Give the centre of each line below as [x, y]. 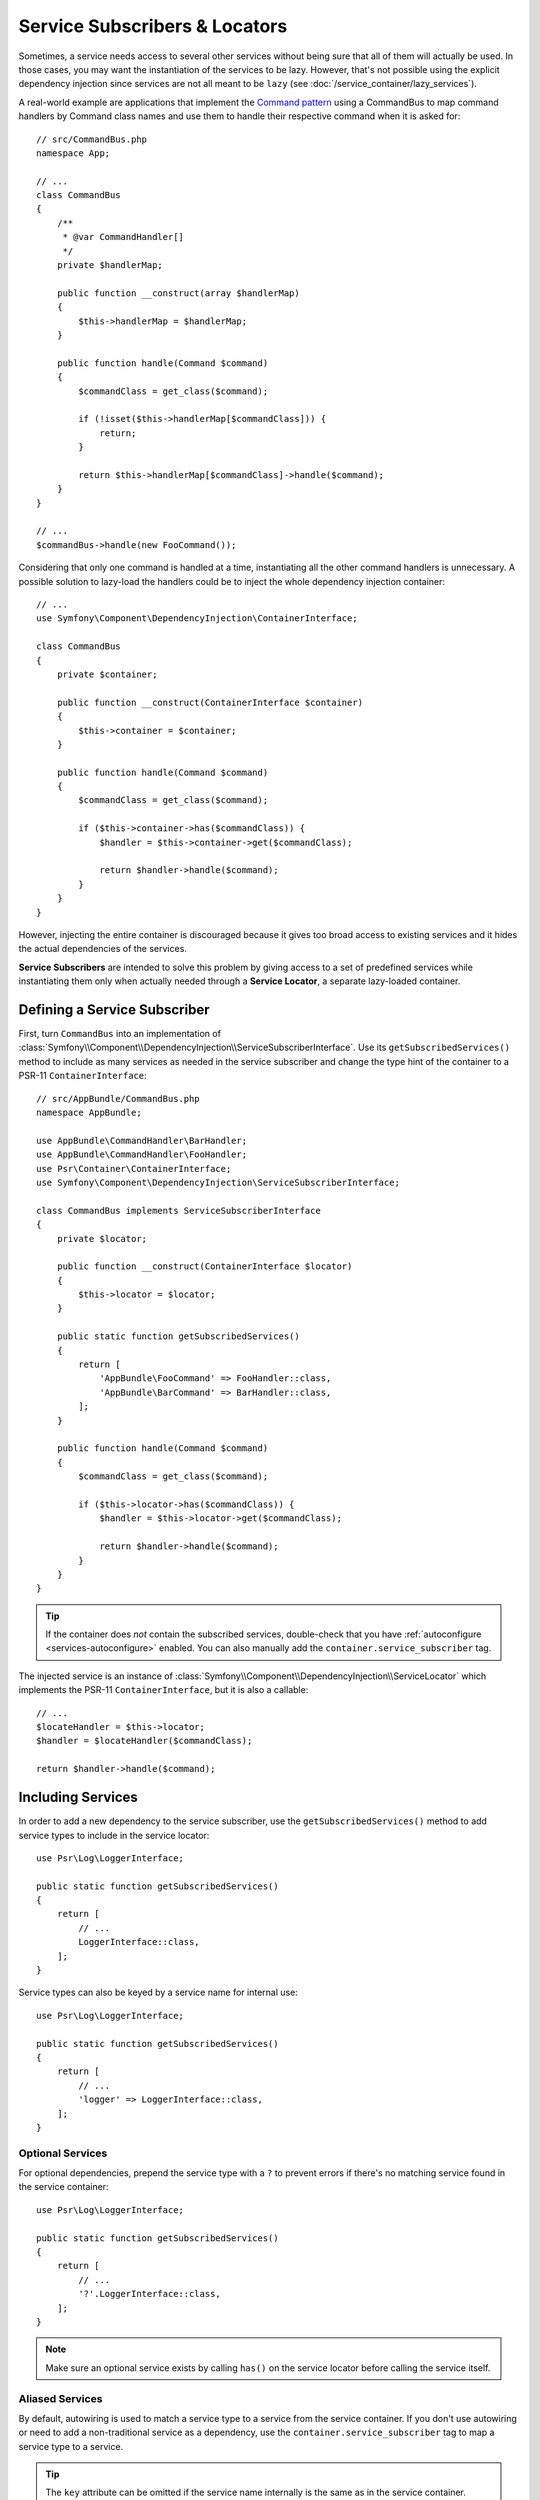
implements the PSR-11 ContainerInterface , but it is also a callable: [163, 1690]
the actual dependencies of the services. [102, 949]
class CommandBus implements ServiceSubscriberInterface [179, 1210]
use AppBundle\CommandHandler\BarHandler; [142, 1140]
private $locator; [102, 1238]
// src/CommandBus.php [92, 139]
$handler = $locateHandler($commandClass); [144, 1741]
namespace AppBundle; [89, 1113]
